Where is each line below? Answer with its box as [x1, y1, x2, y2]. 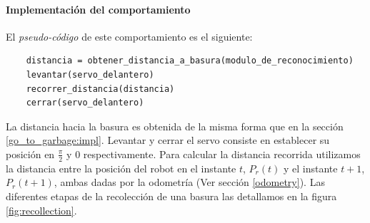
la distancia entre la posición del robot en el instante [6, 160, 236, 175]
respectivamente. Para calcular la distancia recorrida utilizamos [83, 146, 361, 161]
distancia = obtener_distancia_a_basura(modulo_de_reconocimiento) [26, 56, 354, 66]
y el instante [283, 160, 338, 175]
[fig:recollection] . [6, 202, 77, 217]
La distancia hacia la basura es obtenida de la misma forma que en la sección [6, 118, 344, 133]
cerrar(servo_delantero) [26, 98, 144, 108]
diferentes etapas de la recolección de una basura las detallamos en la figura [6, 188, 337, 203]
